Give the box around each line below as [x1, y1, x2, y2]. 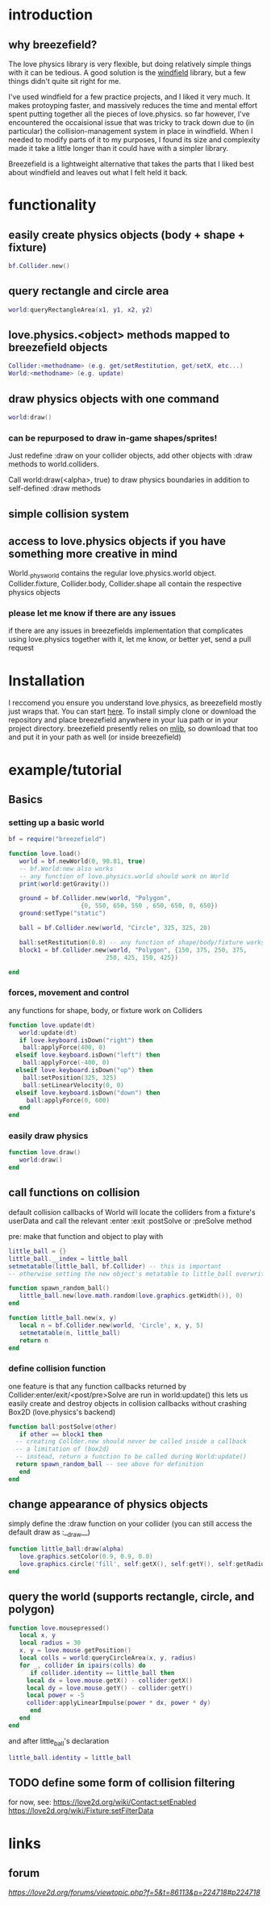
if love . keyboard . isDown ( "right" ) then [19, 1036, 153, 1045]
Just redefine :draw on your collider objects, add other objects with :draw [8, 450, 252, 461]
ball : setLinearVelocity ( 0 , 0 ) [23, 1081, 125, 1089]
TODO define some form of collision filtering [8, 1776, 236, 1790]
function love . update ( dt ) [8, 1021, 95, 1029]
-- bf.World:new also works [19, 865, 114, 873]
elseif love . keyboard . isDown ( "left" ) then [15, 1051, 161, 1059]
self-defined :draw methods [8, 484, 102, 493]
